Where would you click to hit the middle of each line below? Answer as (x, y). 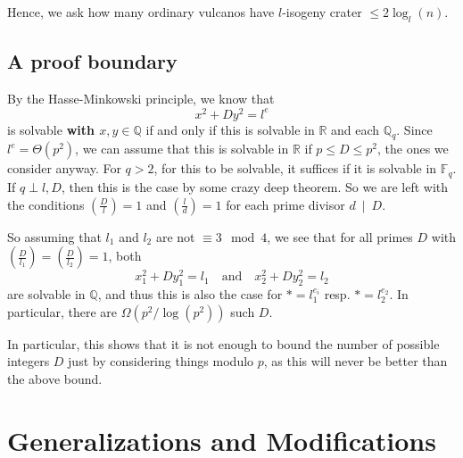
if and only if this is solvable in (230, 129)
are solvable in (46, 293)
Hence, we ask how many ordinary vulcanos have (141, 12)
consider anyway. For (64, 168)
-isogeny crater (322, 12)
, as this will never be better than (356, 361)
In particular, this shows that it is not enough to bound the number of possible (223, 343)
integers (29, 361)
